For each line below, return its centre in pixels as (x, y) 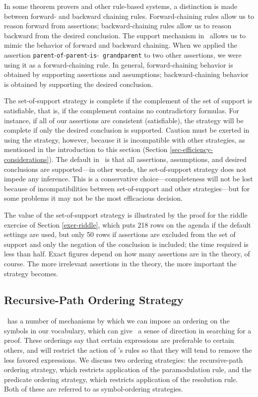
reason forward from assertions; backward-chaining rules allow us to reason (118, 26)
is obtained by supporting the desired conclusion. (79, 84)
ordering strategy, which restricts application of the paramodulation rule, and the (128, 369)
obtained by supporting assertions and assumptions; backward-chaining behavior (127, 74)
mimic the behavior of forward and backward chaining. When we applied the (121, 45)
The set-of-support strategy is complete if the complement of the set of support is (128, 101)
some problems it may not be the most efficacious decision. (94, 198)
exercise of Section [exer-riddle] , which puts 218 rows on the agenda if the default (128, 224)
